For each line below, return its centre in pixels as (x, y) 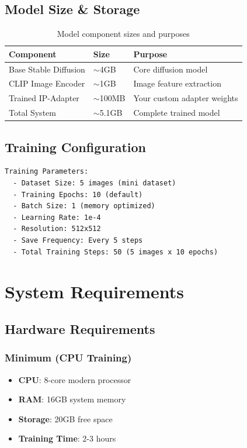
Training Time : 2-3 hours (67, 438)
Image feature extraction (177, 83)
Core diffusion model (171, 69)
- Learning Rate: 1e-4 (57, 217)
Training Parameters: (47, 172)
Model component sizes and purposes (123, 34)
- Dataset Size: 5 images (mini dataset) (95, 183)
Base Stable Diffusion (47, 69)
